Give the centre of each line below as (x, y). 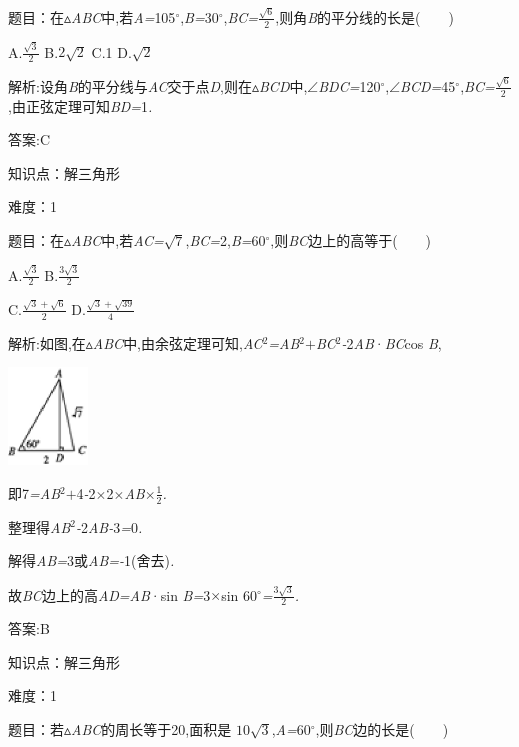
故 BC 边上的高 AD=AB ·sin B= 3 (109, 594)
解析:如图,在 (47, 342)
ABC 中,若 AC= (117, 239)
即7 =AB (34, 492)
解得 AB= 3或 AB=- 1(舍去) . (91, 560)
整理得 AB (39, 526)
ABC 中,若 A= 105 (123, 16)
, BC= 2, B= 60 (225, 239)
